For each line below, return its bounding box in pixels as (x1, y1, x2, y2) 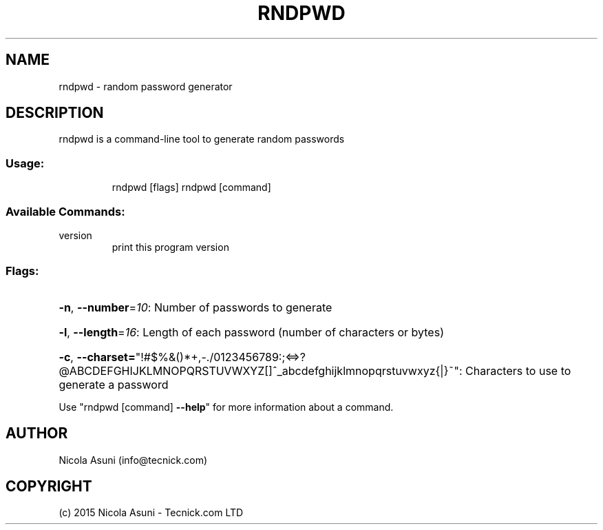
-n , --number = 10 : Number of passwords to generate (59, 300, 332, 314)
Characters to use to (465, 363, 571, 378)
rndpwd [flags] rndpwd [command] (112, 181, 271, 194)
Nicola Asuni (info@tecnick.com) (59, 453, 208, 466)
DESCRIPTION (6, 104, 104, 122)
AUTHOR (6, 425, 68, 442)
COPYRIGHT (6, 477, 92, 495)
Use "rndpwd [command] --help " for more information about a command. (59, 400, 394, 413)
